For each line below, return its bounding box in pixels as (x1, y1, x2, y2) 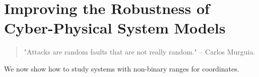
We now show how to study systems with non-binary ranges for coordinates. (4, 63, 239, 73)
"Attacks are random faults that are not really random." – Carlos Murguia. (24, 46, 255, 57)
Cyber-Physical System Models (4, 17, 226, 38)
